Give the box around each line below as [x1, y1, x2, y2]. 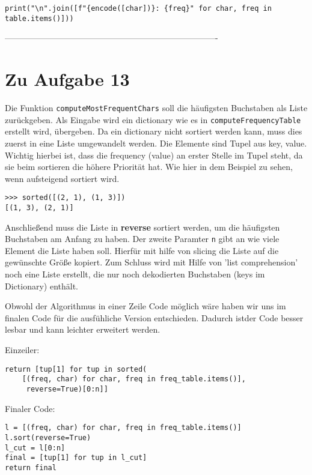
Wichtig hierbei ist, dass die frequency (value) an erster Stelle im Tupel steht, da [5, 148, 303, 161]
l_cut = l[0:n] [5, 443, 66, 452]
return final [5, 463, 57, 472]
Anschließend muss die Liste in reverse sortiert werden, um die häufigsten [5, 220, 280, 233]
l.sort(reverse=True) [5, 433, 91, 442]
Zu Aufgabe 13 [5, 67, 130, 91]
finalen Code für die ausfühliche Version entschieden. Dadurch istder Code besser [5, 311, 304, 324]
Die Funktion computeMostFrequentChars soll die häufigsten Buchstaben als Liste [5, 101, 308, 114]
